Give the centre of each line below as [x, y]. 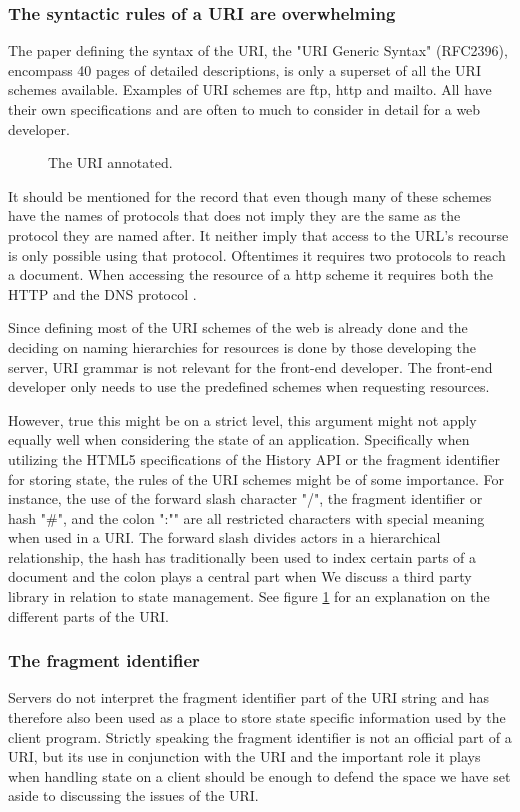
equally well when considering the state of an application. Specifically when [239, 439]
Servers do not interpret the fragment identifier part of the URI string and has [249, 697]
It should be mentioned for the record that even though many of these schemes [250, 195]
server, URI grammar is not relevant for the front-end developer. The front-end [250, 366]
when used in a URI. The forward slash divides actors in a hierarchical [224, 537]
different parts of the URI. [88, 615]
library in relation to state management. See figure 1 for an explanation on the [249, 596]
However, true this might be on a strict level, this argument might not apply [242, 419]
